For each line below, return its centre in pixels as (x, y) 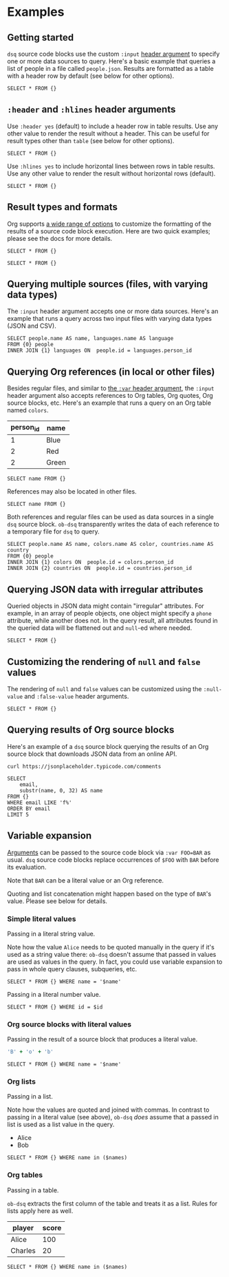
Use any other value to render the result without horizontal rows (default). (111, 173)
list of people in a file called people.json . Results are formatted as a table (111, 68)
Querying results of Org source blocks (91, 730)
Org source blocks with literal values (69, 1024)
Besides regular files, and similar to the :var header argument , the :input (111, 388)
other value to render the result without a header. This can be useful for (108, 133)
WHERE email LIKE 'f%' (40, 803)
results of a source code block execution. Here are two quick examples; (109, 231)
